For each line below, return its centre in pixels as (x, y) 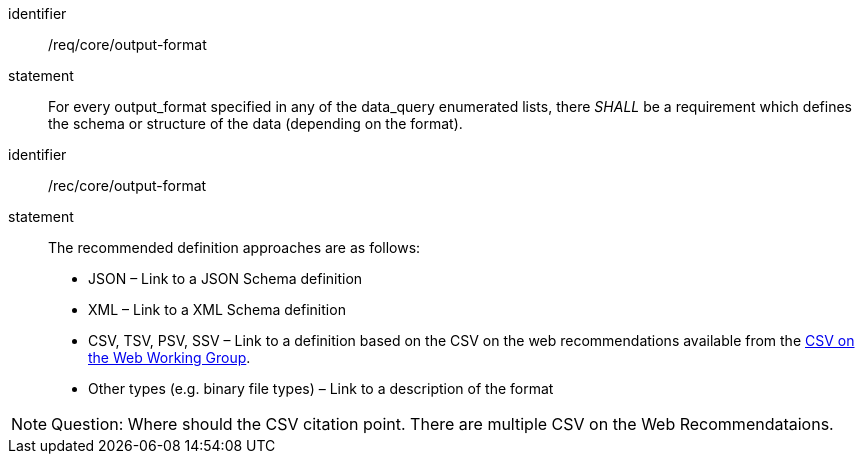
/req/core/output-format (127, 44)
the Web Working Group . (169, 357)
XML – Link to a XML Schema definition (217, 309)
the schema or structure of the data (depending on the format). (255, 123)
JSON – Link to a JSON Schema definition (225, 278)
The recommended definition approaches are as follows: (234, 247)
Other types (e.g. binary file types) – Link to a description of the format (321, 388)
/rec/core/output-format (127, 185)
